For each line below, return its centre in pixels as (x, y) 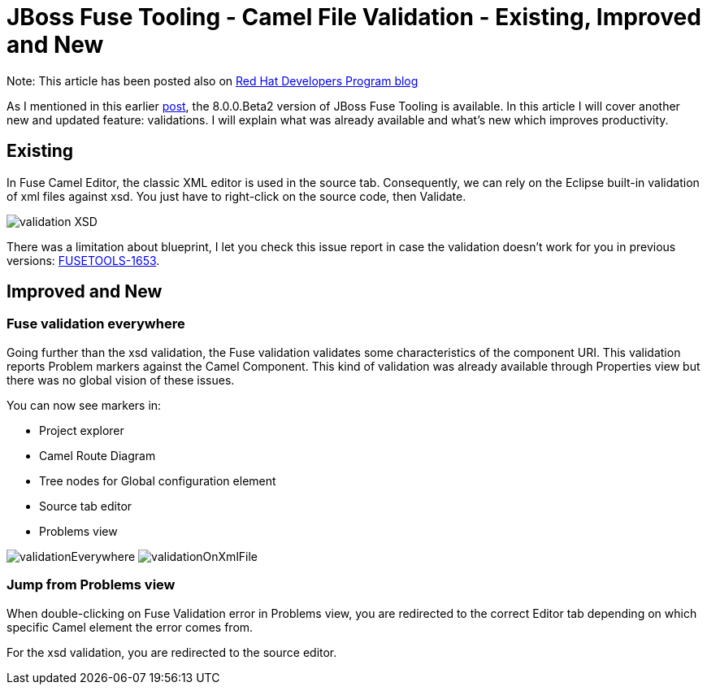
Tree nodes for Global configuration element (158, 480)
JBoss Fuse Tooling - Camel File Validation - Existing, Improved (354, 17)
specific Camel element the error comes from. (130, 627)
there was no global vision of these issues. (121, 380)
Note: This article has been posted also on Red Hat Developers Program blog (213, 80)
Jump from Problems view (91, 585)
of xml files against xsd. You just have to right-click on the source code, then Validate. (236, 196)
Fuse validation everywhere (96, 324)
